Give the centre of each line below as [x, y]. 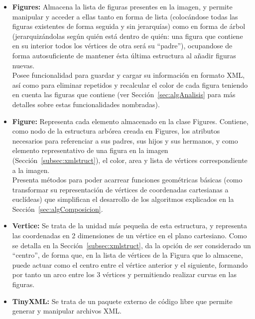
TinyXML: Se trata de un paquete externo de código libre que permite [122, 301]
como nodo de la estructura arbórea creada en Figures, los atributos [116, 131]
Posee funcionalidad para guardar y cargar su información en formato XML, [128, 75]
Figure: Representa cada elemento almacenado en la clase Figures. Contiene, [130, 121]
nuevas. [23, 65]
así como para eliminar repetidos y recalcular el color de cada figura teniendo [130, 84]
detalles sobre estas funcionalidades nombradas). [86, 104]
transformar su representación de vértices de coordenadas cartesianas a [120, 189]
